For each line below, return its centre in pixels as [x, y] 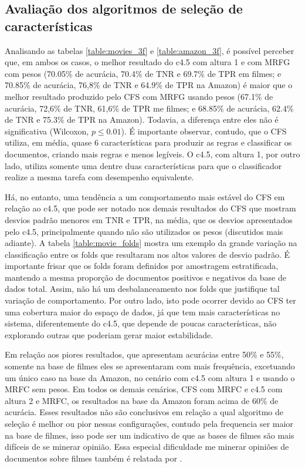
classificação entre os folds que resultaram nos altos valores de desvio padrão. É [147, 254]
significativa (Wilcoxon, [47, 131]
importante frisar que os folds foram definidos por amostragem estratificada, [142, 266]
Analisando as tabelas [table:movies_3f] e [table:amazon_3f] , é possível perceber [150, 50]
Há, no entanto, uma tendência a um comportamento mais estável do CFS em [145, 196]
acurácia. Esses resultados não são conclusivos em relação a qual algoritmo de [144, 412]
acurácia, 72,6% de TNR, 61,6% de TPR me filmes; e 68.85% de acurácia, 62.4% [149, 108]
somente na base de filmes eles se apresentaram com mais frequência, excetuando [150, 366]
